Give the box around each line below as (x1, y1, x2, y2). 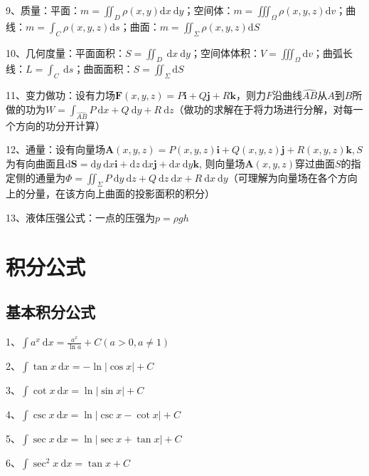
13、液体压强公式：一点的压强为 (6, 209, 155, 224)
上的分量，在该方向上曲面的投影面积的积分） (6, 186, 215, 201)
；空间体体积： (190, 45, 260, 60)
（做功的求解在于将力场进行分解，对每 (173, 102, 353, 116)
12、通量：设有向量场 (6, 142, 105, 157)
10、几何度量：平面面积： (6, 45, 125, 60)
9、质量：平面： (6, 3, 80, 17)
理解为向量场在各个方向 (247, 170, 358, 185)
